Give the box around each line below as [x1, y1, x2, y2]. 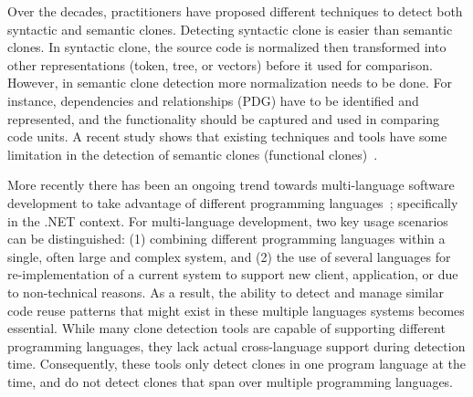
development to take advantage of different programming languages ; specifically [7, 193, 458, 212]
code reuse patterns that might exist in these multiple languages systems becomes [7, 300, 465, 319]
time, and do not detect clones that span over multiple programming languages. [7, 371, 454, 391]
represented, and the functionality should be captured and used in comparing [7, 109, 439, 128]
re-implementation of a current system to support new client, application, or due [7, 265, 458, 284]
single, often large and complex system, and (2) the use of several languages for [7, 246, 451, 266]
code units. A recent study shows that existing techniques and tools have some [7, 127, 447, 146]
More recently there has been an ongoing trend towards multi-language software [7, 175, 455, 194]
